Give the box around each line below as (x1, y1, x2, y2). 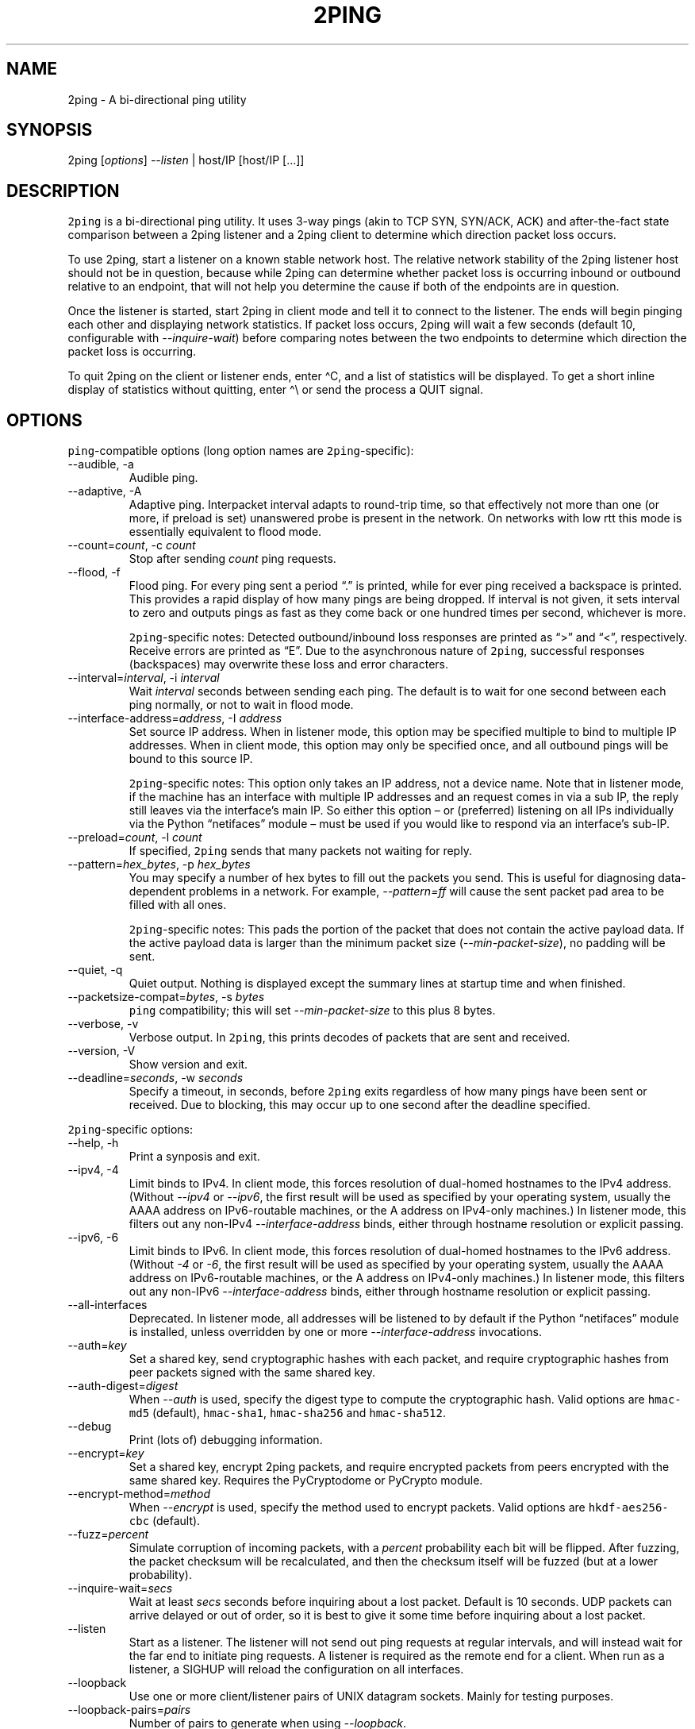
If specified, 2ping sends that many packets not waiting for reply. (129, 844, 472, 858)
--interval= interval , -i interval (67, 671, 220, 685)
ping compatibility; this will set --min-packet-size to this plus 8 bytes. (129, 1003, 496, 1018)
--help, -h (67, 1136, 119, 1150)
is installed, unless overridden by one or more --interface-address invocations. (129, 1325, 542, 1339)
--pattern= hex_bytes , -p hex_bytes (67, 857, 251, 872)
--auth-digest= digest (67, 1379, 179, 1393)
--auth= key (67, 1338, 127, 1353)
